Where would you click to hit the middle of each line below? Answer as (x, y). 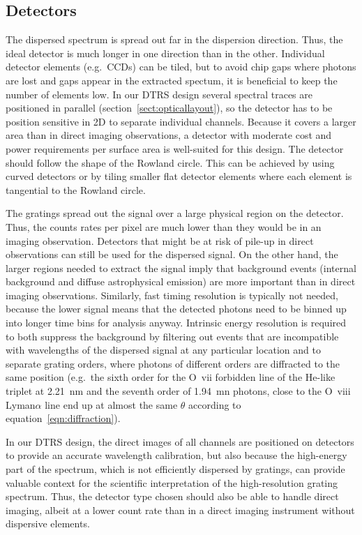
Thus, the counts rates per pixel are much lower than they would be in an (164, 226)
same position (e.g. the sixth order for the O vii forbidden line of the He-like (171, 377)
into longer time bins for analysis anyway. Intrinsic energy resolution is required (176, 323)
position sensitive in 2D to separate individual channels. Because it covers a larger (181, 121)
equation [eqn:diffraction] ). (63, 418)
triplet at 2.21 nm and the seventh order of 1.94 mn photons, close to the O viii (178, 391)
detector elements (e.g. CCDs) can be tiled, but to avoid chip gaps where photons (181, 67)
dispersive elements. (48, 523)
